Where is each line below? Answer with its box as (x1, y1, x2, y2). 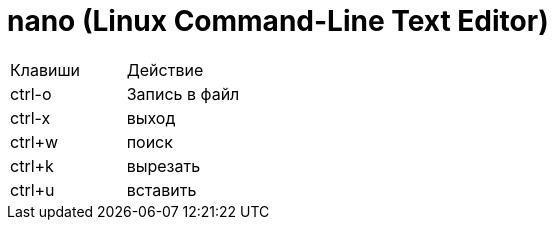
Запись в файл (126, 83, 240, 104)
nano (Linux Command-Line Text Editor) (7, 4, 549, 38)
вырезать (126, 155, 201, 176)
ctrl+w (10, 131, 59, 152)
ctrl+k (10, 155, 54, 176)
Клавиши (10, 59, 81, 80)
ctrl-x (10, 107, 51, 128)
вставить (126, 179, 197, 200)
